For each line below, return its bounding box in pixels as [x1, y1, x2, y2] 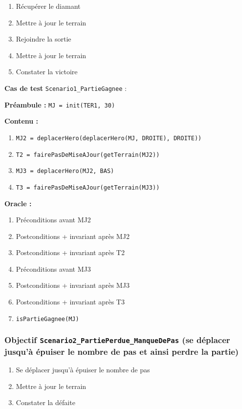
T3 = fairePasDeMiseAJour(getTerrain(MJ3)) [16, 184, 160, 191]
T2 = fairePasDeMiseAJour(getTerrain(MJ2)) [16, 151, 160, 158]
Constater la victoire [16, 66, 78, 77]
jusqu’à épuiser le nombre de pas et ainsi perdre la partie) [4, 345, 239, 357]
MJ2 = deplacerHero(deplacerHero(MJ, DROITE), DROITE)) [16, 134, 202, 142]
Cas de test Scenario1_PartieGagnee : [4, 83, 127, 93]
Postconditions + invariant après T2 [16, 247, 125, 258]
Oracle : [4, 198, 32, 208]
